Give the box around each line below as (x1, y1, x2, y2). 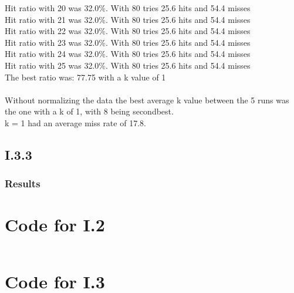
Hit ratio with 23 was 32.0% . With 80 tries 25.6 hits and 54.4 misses (5, 36, 251, 48)
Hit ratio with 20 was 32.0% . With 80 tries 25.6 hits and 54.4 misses (5, 2, 251, 14)
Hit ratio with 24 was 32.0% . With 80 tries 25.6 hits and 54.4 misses (5, 48, 251, 60)
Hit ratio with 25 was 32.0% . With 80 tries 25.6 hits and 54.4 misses (5, 59, 251, 71)
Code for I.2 (5, 213, 105, 237)
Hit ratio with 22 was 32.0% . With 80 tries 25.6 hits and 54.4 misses (5, 25, 251, 37)
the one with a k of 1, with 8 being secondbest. (5, 105, 174, 117)
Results (5, 176, 40, 191)
